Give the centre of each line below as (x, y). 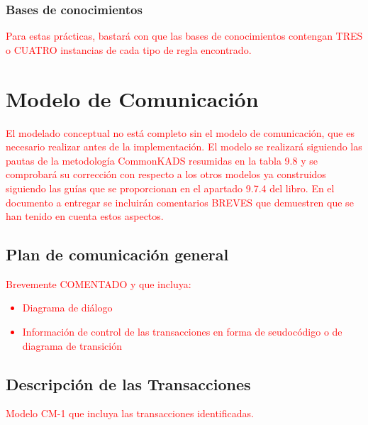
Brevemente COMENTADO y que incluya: (99, 283)
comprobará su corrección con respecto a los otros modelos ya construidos (166, 174)
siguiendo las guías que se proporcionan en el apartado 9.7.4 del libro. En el (170, 188)
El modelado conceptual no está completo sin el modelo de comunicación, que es (180, 132)
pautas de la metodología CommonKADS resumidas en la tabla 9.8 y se (162, 160)
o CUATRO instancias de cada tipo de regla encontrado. (129, 49)
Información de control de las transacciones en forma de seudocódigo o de (182, 332)
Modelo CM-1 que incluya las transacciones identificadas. (130, 413)
